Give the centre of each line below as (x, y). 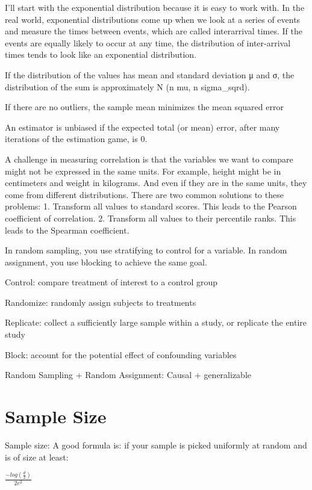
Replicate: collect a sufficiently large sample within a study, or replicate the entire (156, 322)
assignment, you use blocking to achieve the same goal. (106, 262)
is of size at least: (37, 457)
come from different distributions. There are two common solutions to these (144, 194)
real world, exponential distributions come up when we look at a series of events (153, 19)
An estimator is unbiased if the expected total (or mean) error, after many (142, 127)
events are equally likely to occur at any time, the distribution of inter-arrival (148, 42)
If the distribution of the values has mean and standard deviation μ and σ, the (150, 74)
